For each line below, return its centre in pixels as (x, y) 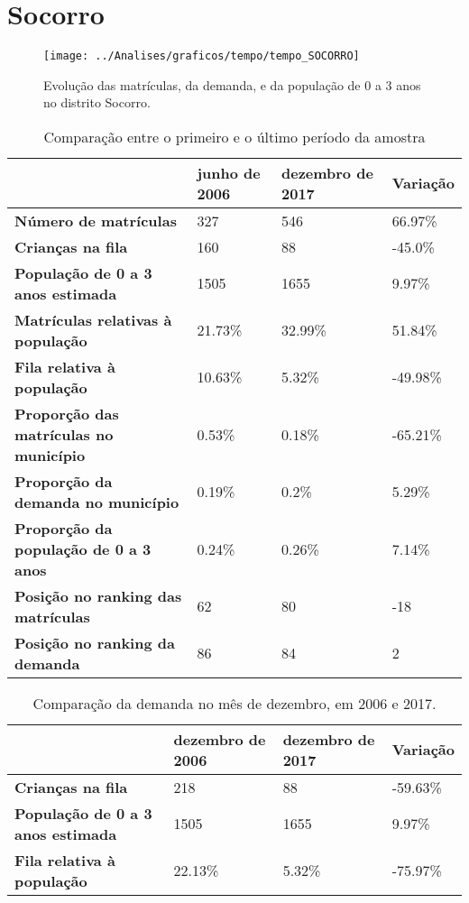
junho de (229, 172)
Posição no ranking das (98, 595)
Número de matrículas (96, 220)
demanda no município (97, 502)
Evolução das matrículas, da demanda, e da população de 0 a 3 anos (232, 84)
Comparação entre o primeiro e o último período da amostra (234, 136)
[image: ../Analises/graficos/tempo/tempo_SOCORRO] (202, 56)
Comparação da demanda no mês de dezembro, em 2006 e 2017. (234, 703)
